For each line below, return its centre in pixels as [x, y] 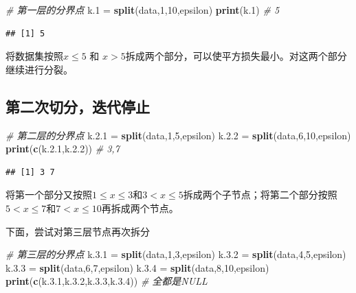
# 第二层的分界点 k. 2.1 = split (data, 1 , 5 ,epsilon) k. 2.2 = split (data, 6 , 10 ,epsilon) [178, 135]
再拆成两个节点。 [140, 208]
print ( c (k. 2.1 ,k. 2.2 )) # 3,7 [63, 149]
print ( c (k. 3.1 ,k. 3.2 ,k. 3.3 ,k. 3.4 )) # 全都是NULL [107, 281]
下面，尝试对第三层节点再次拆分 [78, 231]
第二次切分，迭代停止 [78, 106]
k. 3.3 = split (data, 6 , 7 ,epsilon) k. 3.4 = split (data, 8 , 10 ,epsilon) [137, 267]
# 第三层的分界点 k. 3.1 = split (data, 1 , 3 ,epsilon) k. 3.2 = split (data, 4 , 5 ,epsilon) [176, 254]
